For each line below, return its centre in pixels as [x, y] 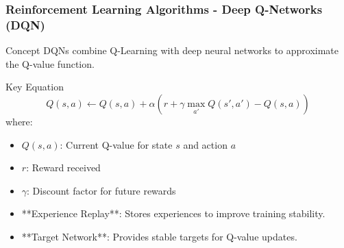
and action [205, 144]
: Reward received [63, 168]
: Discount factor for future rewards [101, 190]
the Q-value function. [50, 63]
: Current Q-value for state [116, 144]
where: [19, 121]
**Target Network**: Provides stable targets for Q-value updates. [159, 236]
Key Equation [35, 87]
